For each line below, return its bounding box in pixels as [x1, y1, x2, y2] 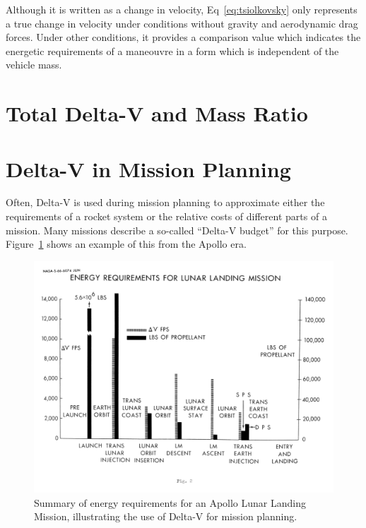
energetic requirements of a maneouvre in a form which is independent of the [6, 43, 339, 58]
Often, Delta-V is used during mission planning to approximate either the [6, 195, 325, 210]
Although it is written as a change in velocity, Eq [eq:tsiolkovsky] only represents [6, 2, 358, 16]
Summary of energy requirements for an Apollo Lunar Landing [34, 495, 306, 510]
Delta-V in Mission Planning [6, 154, 291, 183]
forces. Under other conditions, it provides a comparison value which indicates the [6, 30, 361, 44]
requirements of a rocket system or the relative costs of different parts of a [6, 209, 327, 224]
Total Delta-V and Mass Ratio [6, 99, 308, 128]
